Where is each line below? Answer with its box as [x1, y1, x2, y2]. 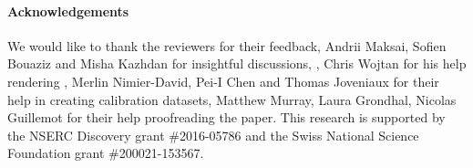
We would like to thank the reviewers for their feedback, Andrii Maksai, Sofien [7, 36, 447, 55]
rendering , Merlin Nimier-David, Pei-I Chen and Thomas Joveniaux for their [7, 71, 439, 90]
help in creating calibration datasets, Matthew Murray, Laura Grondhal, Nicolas [7, 89, 457, 109]
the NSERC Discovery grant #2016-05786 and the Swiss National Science [7, 125, 419, 144]
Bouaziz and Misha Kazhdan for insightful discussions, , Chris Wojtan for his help [7, 54, 467, 73]
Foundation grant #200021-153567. [7, 143, 204, 163]
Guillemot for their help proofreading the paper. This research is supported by [7, 108, 446, 127]
